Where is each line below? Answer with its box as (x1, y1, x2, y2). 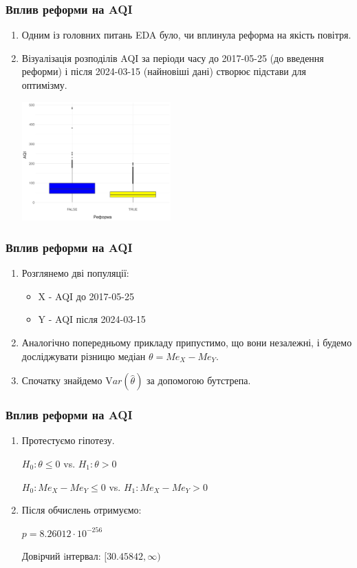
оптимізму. (21, 78, 67, 92)
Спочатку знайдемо (21, 373, 102, 388)
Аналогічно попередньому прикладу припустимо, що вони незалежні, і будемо (21, 335, 352, 349)
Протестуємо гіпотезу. (21, 433, 115, 448)
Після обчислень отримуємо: (21, 503, 142, 517)
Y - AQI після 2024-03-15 (38, 312, 146, 326)
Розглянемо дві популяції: (21, 266, 129, 280)
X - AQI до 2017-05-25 (38, 288, 134, 303)
